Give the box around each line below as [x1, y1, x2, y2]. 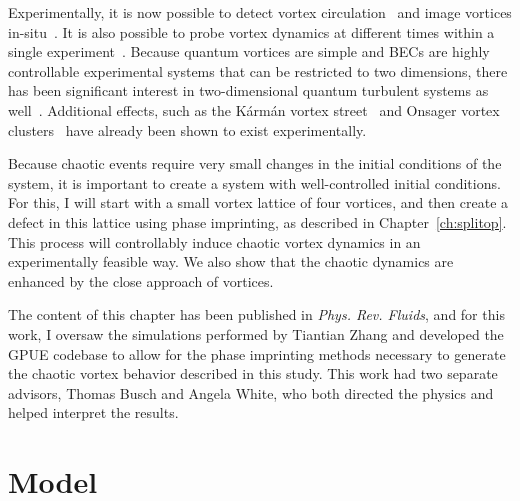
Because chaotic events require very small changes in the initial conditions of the [8, 153, 502, 174]
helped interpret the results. [8, 402, 179, 423]
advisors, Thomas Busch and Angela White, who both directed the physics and [8, 382, 494, 403]
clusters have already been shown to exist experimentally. [8, 119, 367, 140]
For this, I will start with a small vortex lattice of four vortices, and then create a [8, 192, 509, 213]
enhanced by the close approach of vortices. [8, 270, 274, 291]
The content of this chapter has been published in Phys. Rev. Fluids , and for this [8, 304, 505, 325]
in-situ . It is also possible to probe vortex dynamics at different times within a [8, 21, 495, 42]
